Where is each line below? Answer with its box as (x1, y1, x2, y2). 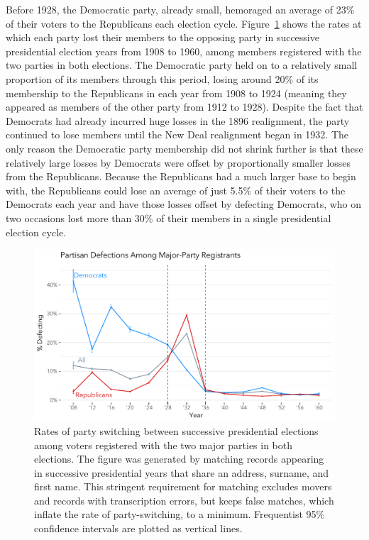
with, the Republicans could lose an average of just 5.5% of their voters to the (6, 182, 346, 197)
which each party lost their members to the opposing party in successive (6, 30, 319, 45)
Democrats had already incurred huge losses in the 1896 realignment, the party (6, 113, 350, 128)
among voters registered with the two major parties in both (34, 437, 293, 452)
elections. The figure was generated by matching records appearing (34, 451, 324, 466)
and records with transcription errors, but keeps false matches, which (34, 492, 334, 507)
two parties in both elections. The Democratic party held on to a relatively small (6, 57, 358, 72)
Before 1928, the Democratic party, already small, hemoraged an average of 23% (6, 2, 355, 16)
